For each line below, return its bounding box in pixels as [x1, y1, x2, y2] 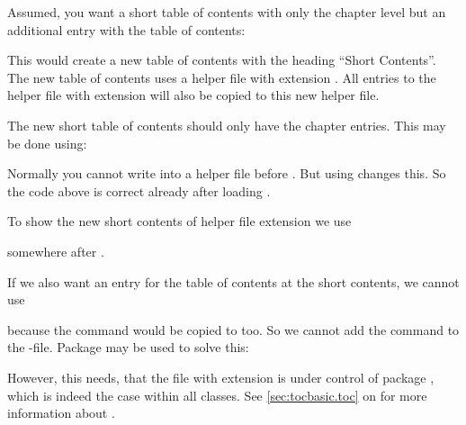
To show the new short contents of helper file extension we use [7, 212, 352, 231]
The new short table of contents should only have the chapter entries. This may [7, 115, 446, 134]
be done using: [7, 133, 87, 152]
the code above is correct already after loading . [7, 181, 271, 200]
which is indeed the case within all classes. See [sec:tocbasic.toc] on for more [7, 385, 427, 404]
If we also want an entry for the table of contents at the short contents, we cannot [7, 272, 460, 291]
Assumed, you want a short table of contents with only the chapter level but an [7, 3, 446, 21]
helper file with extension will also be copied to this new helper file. [7, 86, 380, 104]
